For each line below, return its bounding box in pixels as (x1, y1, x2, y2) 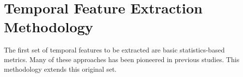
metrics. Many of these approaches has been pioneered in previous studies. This (4, 54, 240, 64)
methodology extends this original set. (4, 64, 117, 74)
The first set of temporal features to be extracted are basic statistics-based (4, 45, 225, 55)
